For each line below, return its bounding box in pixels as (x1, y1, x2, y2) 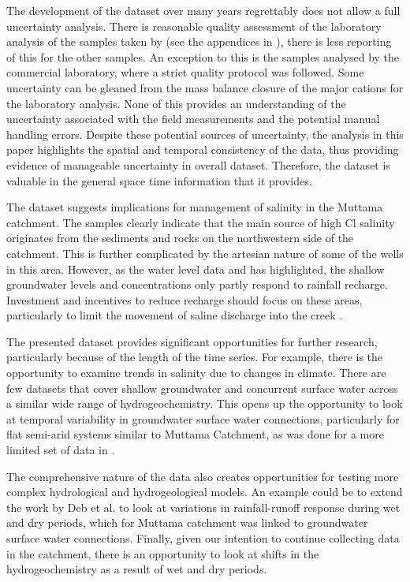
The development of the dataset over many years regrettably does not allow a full (6, 2, 401, 18)
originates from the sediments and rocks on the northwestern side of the (6, 229, 354, 246)
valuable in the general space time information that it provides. (6, 172, 312, 188)
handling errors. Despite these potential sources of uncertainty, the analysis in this (6, 125, 404, 142)
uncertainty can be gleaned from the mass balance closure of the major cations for (6, 79, 404, 95)
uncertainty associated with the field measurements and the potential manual (6, 110, 380, 127)
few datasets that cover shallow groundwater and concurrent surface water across (6, 379, 398, 396)
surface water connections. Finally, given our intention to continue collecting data (6, 530, 400, 546)
